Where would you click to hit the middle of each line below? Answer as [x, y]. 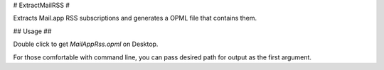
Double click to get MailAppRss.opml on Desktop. [86, 44]
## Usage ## [32, 31]
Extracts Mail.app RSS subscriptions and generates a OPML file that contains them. [135, 18]
